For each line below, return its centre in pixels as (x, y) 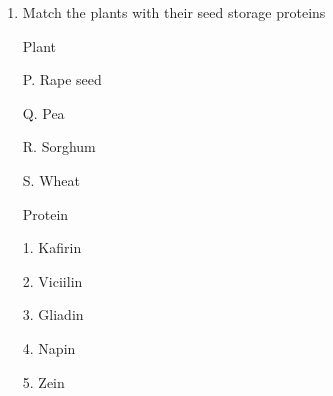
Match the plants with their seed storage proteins (174, 12)
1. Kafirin (52, 247)
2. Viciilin (52, 280)
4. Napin (49, 347)
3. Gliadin (53, 314)
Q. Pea (43, 112)
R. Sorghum (59, 146)
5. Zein (43, 381)
